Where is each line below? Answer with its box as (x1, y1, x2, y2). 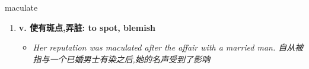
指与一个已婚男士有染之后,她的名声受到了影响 (33, 52, 210, 65)
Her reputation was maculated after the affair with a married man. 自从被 (33, 41, 304, 54)
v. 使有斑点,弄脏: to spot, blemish (18, 21, 155, 33)
